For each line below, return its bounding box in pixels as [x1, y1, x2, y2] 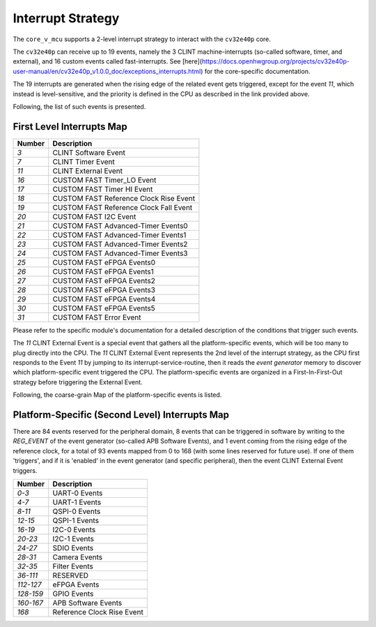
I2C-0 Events [52, 525, 96, 534]
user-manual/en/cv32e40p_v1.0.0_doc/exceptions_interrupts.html [13, 67, 201, 75]
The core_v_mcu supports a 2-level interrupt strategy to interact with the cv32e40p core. [13, 35, 272, 43]
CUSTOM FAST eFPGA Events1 [52, 266, 155, 276]
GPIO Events [52, 589, 94, 598]
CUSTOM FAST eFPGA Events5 [52, 303, 156, 313]
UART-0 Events [52, 488, 103, 498]
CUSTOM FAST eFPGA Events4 [52, 294, 156, 303]
